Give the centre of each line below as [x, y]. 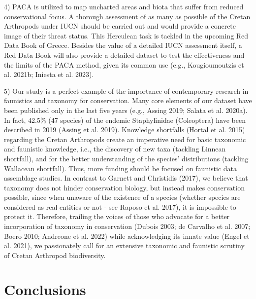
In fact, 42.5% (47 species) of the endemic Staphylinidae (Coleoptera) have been [125, 120]
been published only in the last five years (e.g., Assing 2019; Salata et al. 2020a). [126, 110]
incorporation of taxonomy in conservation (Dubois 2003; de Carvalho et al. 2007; [127, 226]
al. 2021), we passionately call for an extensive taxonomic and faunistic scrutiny [124, 245]
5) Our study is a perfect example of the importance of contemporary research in [126, 91]
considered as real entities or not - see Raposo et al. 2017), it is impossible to [120, 206]
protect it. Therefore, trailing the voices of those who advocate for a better [117, 216]
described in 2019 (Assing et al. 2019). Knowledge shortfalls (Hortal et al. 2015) [125, 130]
